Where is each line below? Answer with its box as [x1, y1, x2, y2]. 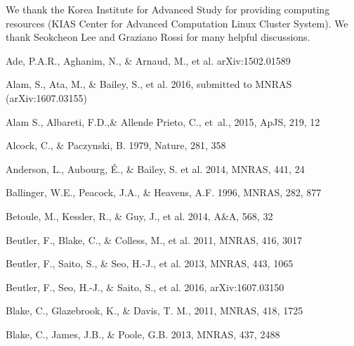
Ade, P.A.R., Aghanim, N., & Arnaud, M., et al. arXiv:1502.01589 [6, 53, 291, 68]
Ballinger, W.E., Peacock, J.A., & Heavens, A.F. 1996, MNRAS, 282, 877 [6, 185, 322, 200]
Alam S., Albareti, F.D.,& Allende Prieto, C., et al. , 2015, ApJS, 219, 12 [6, 114, 320, 129]
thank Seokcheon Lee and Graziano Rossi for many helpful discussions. [6, 30, 310, 44]
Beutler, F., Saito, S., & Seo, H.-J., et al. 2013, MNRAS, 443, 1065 [6, 256, 294, 271]
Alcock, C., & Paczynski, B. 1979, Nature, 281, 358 [6, 138, 226, 153]
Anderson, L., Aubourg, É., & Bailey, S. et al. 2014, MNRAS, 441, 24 [6, 161, 305, 176]
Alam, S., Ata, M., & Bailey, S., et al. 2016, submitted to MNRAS [6, 77, 292, 91]
